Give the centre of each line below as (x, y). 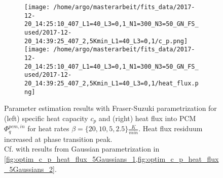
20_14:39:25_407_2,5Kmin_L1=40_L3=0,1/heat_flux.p (111, 83)
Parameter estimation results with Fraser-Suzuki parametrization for (110, 108)
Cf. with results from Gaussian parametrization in (82, 149)
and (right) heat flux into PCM (147, 118)
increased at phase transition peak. (58, 139)
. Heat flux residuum (171, 128)
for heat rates (48, 128)
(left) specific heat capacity (46, 118)
